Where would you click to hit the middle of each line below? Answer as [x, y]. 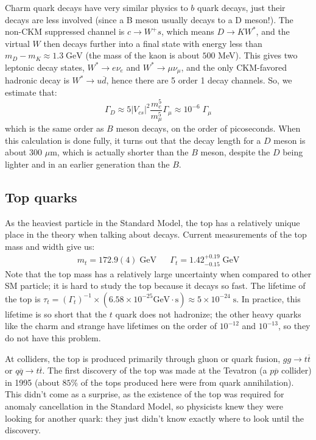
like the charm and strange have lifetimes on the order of [111, 326]
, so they [294, 326]
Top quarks [41, 197]
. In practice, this [269, 298]
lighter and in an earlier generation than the [87, 164]
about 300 [24, 152]
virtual [17, 43]
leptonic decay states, [45, 67]
